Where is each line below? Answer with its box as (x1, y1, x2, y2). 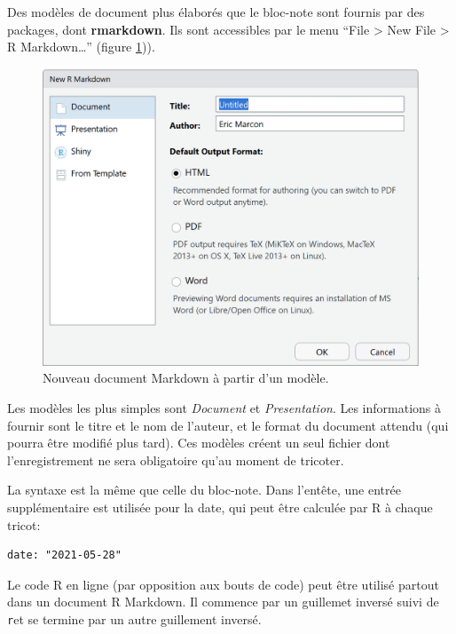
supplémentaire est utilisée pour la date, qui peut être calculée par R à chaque (7, 497, 433, 516)
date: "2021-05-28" (7, 549, 122, 562)
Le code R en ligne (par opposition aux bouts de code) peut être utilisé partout (7, 575, 439, 593)
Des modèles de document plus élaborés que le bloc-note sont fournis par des (7, 3, 425, 20)
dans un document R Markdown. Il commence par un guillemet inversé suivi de (7, 592, 439, 611)
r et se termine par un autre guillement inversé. (7, 609, 262, 628)
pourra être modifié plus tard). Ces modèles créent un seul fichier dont (7, 433, 390, 452)
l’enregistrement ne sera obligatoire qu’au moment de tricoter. (7, 450, 344, 469)
